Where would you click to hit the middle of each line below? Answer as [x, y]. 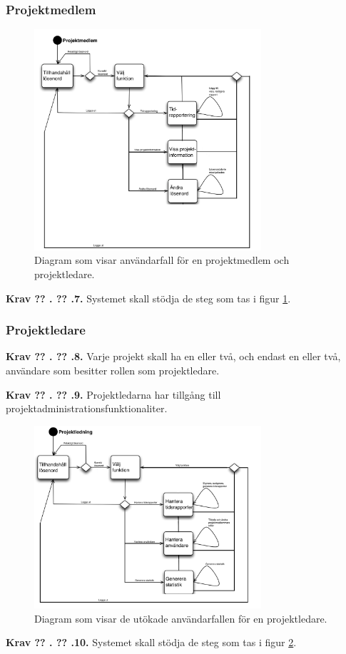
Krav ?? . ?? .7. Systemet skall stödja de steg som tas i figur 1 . [148, 298]
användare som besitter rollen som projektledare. [113, 371]
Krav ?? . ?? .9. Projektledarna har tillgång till [113, 394]
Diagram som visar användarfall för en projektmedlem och [162, 260]
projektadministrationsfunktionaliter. [87, 408]
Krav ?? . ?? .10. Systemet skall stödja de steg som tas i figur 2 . [151, 642]
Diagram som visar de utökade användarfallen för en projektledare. [181, 618]
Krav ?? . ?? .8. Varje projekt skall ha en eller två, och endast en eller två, [173, 356]
